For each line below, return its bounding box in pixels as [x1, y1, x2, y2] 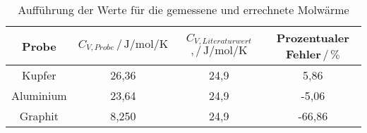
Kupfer [22, 67, 56, 83]
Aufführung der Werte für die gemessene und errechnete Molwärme [18, 1, 349, 18]
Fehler [286, 46, 321, 62]
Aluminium [11, 87, 67, 103]
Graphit [19, 108, 59, 124]
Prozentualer [276, 30, 349, 46]
